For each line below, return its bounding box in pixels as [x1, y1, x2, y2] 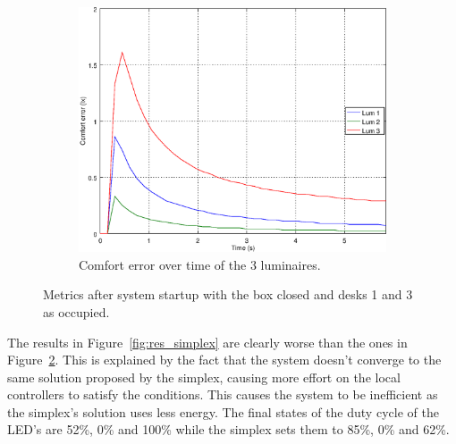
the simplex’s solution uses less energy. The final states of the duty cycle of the [7, 402, 439, 421]
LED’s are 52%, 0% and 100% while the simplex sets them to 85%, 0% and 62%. [7, 420, 450, 439]
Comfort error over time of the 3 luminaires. [79, 255, 321, 273]
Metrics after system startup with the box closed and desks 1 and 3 [43, 285, 413, 304]
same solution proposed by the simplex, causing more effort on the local [7, 367, 401, 386]
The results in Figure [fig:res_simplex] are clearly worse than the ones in [7, 332, 408, 351]
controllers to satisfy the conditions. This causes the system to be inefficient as [7, 385, 438, 404]
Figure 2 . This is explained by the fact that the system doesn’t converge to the [7, 350, 442, 369]
